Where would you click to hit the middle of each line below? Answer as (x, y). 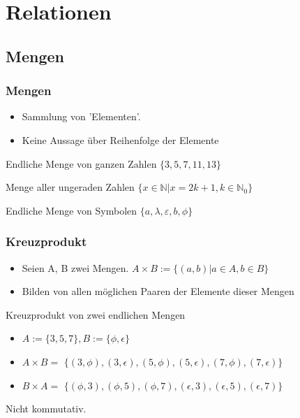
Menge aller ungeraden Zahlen (70, 187)
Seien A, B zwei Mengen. (75, 267)
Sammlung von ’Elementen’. (81, 116)
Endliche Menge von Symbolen (72, 210)
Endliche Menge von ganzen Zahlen (81, 163)
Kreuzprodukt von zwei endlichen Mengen (96, 314)
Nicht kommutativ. (46, 409)
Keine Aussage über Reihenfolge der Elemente (120, 139)
